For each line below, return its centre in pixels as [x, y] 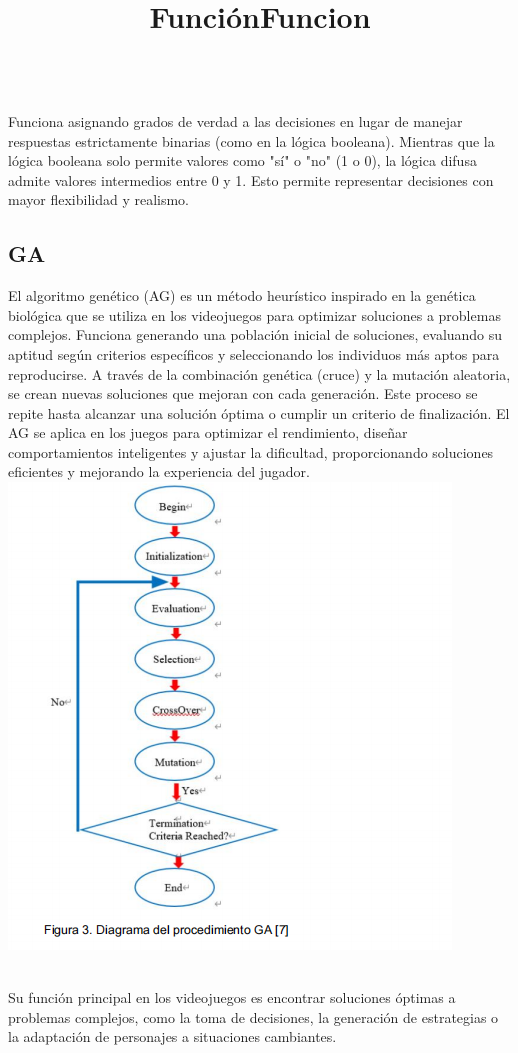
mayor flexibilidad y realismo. [99, 199]
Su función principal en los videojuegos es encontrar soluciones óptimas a [232, 997]
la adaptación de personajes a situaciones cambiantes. [172, 1036]
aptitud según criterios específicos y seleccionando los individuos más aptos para [254, 353]
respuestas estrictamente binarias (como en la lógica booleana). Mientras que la [251, 140]
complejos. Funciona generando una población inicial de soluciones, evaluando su [255, 334]
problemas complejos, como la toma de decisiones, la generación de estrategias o [253, 1016]
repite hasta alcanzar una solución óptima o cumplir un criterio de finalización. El [259, 412]
